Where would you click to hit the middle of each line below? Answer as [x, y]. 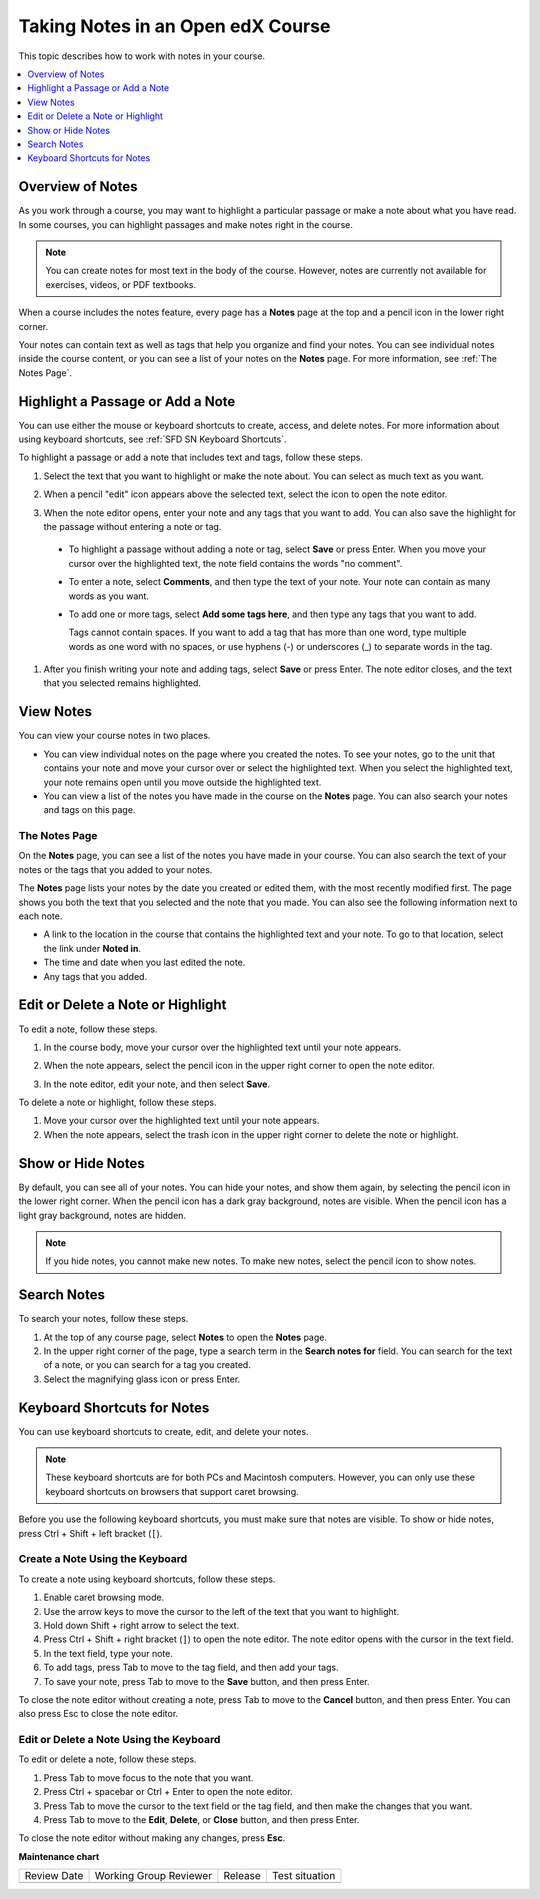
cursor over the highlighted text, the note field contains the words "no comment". [235, 563]
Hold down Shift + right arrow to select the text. [141, 1625]
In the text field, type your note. [108, 1653]
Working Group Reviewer [153, 1876]
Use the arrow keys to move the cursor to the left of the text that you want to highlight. [221, 1611]
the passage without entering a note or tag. [132, 526]
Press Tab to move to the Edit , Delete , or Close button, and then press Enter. [201, 1819]
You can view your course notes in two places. [114, 736]
